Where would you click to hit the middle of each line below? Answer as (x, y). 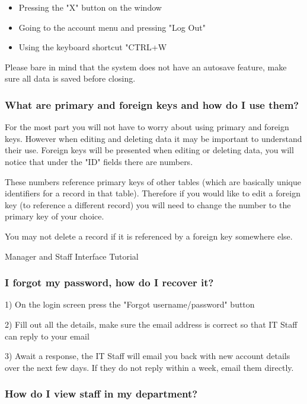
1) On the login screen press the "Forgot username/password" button (130, 304)
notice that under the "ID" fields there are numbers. (99, 161)
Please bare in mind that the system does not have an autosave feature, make (146, 67)
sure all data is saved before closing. (70, 78)
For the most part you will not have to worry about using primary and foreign (147, 127)
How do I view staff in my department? (101, 394)
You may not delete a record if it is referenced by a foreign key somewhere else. (149, 236)
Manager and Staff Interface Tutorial (72, 256)
